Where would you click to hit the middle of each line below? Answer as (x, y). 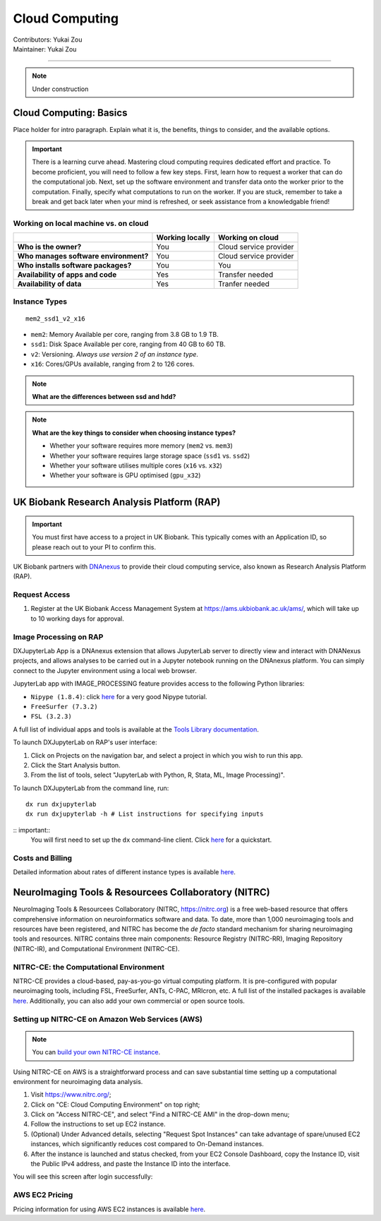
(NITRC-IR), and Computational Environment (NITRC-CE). (96, 948)
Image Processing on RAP (58, 637)
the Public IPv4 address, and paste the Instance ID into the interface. (131, 1164)
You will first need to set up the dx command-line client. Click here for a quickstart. (151, 840)
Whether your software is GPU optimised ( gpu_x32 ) (125, 475)
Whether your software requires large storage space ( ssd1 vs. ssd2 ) (150, 455)
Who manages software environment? (83, 256)
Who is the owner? (49, 247)
